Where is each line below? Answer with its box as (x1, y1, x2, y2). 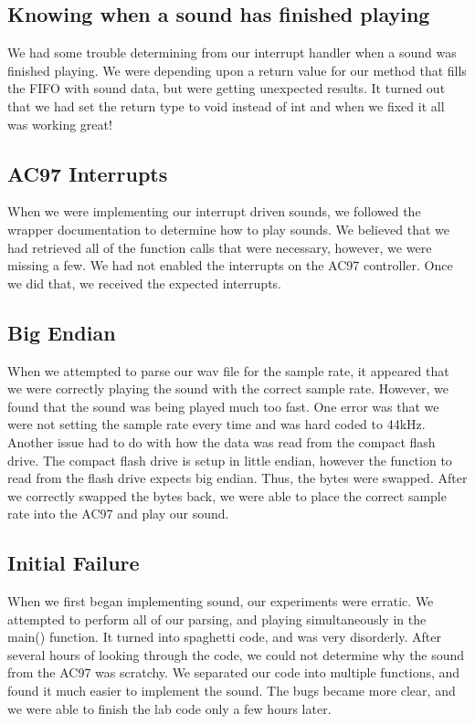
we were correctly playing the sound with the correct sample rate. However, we (7, 379, 449, 398)
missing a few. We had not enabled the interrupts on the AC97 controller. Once (7, 256, 453, 275)
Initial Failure (7, 549, 140, 577)
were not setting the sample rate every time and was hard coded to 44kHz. (7, 414, 426, 434)
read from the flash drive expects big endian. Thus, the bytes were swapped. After (7, 468, 468, 488)
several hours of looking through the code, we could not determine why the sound (7, 645, 465, 664)
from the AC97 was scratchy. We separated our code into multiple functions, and (7, 663, 460, 682)
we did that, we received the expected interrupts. (7, 273, 282, 292)
